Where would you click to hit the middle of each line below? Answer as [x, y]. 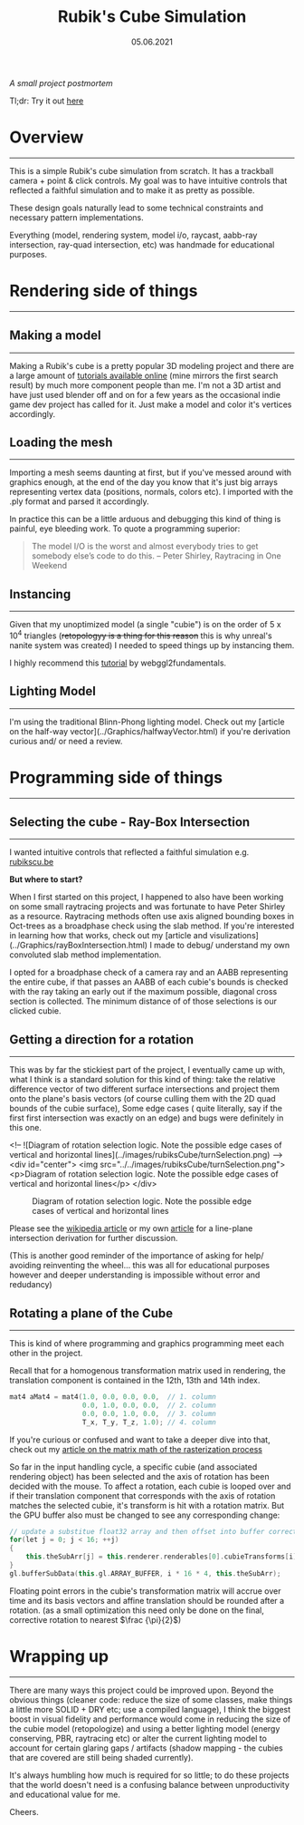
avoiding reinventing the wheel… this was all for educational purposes [139, 1266]
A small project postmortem [61, 83]
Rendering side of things [104, 291]
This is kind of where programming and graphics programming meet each [147, 1344]
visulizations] [234, 936]
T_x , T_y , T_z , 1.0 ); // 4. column [149, 1422]
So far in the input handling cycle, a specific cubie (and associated [133, 1467]
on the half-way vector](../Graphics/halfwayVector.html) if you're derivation [150, 731]
